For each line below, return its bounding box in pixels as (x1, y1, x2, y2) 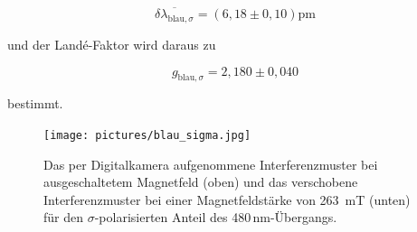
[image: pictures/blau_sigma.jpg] (43, 129, 251, 142)
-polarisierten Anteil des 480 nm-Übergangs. (94, 208, 337, 227)
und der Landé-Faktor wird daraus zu (7, 35, 216, 54)
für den (43, 208, 84, 227)
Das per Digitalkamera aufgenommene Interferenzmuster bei (43, 154, 378, 173)
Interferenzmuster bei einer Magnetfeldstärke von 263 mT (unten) (43, 190, 411, 209)
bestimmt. (7, 94, 63, 113)
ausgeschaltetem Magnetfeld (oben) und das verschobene (43, 172, 358, 191)
